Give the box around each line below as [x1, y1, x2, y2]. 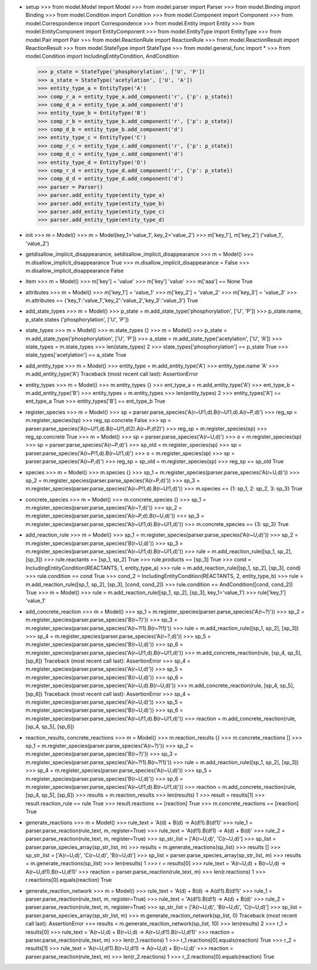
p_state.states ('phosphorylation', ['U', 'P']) [25, 316, 129, 323]
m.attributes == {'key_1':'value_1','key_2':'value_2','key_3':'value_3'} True [25, 297, 198, 304]
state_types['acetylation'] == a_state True [25, 352, 127, 359]
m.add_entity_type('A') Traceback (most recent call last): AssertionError [25, 370, 198, 377]
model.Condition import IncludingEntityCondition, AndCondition [25, 53, 179, 60]
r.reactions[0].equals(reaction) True [25, 877, 112, 884]
